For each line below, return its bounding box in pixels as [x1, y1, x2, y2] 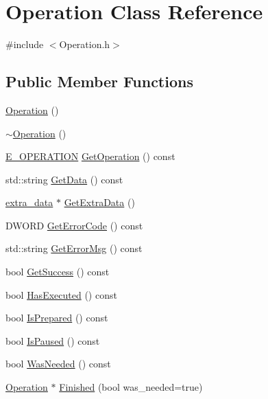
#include [5, 37, 44, 52]
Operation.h [59, 37, 110, 52]
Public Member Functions [5, 71, 193, 92]
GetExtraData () [64, 195, 135, 209]
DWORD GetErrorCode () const [5, 218, 143, 232]
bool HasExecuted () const [5, 287, 117, 301]
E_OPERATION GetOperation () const [5, 149, 175, 163]
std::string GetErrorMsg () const [5, 241, 143, 255]
